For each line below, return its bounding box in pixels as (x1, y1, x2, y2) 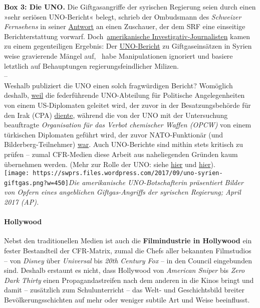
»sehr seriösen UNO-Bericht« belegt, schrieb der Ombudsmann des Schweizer (4, 11, 241, 22)
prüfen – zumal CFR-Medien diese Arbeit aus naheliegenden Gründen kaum (4, 148, 238, 159)
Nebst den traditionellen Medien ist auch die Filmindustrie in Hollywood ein (4, 235, 252, 246)
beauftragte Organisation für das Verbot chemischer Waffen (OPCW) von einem (4, 119, 251, 130)
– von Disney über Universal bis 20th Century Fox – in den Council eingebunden (4, 255, 252, 265)
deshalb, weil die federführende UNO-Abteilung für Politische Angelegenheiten (4, 90, 245, 100)
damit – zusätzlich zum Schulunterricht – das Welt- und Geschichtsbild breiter (4, 284, 245, 295)
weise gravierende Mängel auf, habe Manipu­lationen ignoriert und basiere (4, 50, 233, 61)
